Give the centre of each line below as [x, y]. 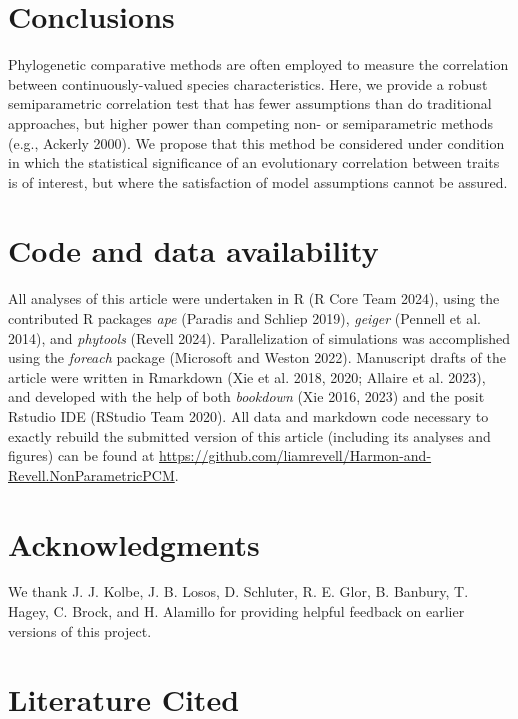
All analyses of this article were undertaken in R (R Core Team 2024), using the [254, 298]
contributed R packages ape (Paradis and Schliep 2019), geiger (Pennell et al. [244, 318]
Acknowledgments [134, 543]
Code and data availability [193, 250]
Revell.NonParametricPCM [91, 474]
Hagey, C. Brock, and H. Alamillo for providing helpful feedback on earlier [236, 611]
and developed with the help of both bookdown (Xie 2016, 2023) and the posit [246, 396]
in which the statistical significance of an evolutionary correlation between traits [254, 162]
